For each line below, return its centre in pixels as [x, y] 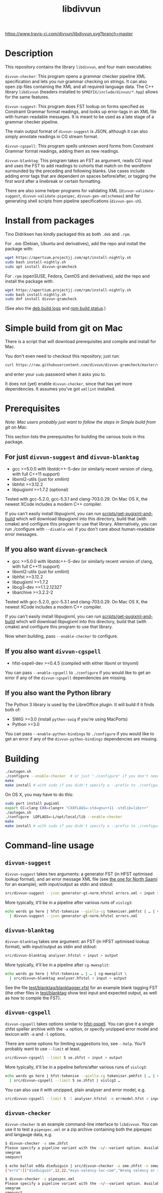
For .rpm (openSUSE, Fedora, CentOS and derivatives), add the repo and [77, 276]
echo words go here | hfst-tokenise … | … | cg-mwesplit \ [66, 974]
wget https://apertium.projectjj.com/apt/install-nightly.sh [68, 258]
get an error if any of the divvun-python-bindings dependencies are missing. [81, 739]
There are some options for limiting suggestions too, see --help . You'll [75, 1043]
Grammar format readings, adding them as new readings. [62, 151]
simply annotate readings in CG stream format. [52, 137]
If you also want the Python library [58, 693]
